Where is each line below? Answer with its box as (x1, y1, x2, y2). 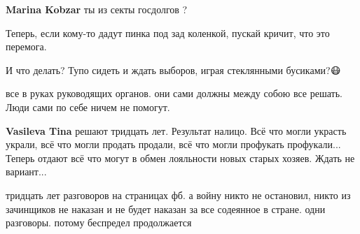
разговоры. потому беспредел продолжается (6, 215, 192, 230)
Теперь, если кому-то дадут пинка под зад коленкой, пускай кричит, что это (6, 25, 330, 40)
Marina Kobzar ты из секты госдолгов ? (6, 2, 188, 16)
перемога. (6, 39, 47, 54)
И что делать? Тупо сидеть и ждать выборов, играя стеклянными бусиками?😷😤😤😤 (6, 62, 349, 77)
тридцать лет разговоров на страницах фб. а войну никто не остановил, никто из (6, 187, 351, 202)
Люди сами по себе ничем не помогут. (6, 99, 170, 114)
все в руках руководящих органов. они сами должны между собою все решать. (6, 86, 342, 101)
